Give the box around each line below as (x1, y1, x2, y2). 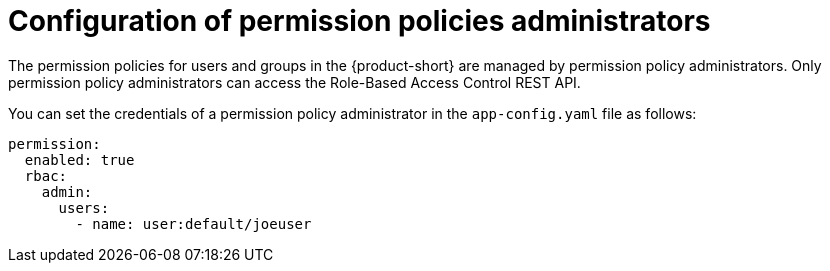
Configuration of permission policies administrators (8, 4, 711, 38)
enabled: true (24, 151, 135, 168)
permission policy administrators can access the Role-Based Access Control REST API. (8, 73, 581, 91)
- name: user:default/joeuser (75, 215, 312, 232)
